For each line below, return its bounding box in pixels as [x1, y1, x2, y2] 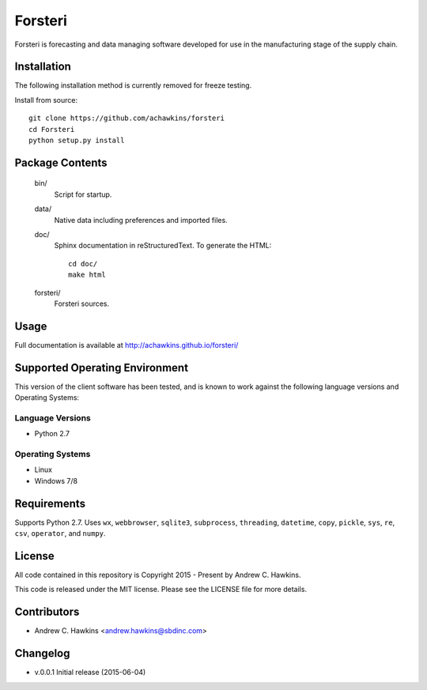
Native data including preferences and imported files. [54, 215, 229, 224]
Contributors [14, 605, 80, 619]
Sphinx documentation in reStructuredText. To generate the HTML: [54, 241, 272, 251]
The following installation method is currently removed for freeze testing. [14, 81, 252, 90]
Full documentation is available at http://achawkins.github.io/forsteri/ [14, 340, 239, 349]
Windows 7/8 [34, 476, 78, 485]
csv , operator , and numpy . [14, 529, 106, 538]
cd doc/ [68, 259, 98, 268]
